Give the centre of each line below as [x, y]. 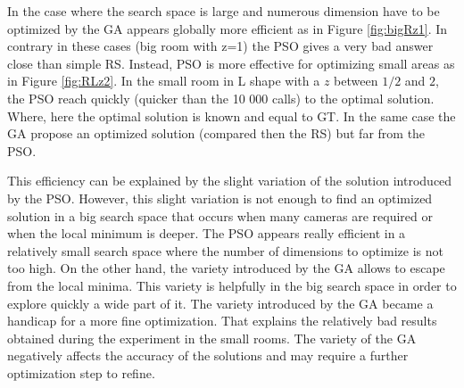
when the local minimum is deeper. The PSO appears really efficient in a [207, 233]
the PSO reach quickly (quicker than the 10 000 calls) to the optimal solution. [221, 98]
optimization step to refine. [81, 372]
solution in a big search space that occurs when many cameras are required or [220, 215]
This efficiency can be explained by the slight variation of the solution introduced [230, 181]
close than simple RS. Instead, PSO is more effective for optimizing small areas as [231, 63]
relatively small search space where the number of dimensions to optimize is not [226, 250]
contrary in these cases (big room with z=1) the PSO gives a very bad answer [220, 46]
